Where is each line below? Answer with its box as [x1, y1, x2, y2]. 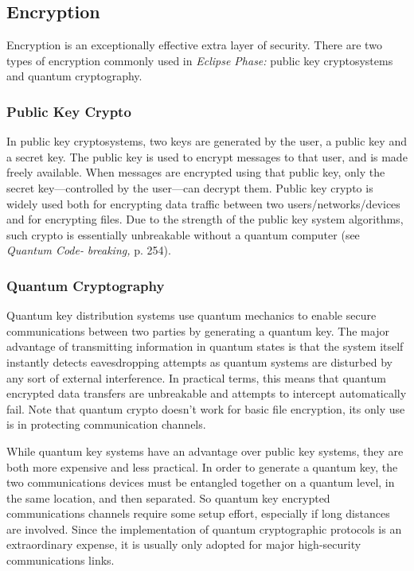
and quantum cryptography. [6, 68, 143, 84]
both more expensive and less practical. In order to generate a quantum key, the [6, 458, 398, 475]
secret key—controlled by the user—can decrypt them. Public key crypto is [6, 179, 373, 196]
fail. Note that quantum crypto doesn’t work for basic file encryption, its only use [6, 400, 405, 417]
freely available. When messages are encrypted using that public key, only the [6, 164, 385, 181]
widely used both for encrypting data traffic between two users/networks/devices [6, 195, 400, 212]
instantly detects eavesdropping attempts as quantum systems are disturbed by [6, 353, 393, 370]
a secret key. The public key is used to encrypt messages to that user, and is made [6, 148, 408, 165]
